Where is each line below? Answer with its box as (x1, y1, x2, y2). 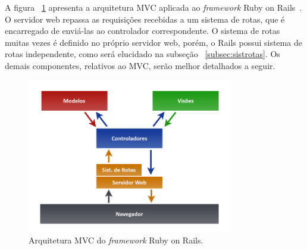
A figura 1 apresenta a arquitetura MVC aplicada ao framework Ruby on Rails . (5, 1, 302, 13)
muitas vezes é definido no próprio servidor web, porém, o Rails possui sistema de (5, 36, 302, 48)
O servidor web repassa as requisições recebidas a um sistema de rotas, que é (5, 12, 285, 25)
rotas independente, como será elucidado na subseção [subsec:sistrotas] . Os (5, 48, 280, 60)
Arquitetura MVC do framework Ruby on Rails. (29, 233, 203, 246)
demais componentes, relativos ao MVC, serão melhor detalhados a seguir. (5, 59, 275, 71)
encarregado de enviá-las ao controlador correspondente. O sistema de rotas (5, 24, 280, 37)
